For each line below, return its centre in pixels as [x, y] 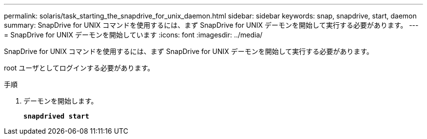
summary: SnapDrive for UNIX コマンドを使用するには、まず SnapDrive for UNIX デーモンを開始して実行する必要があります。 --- [211, 25]
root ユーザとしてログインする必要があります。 [79, 68]
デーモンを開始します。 [61, 101]
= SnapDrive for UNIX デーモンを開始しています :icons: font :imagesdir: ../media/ [133, 35]
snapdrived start [56, 116]
